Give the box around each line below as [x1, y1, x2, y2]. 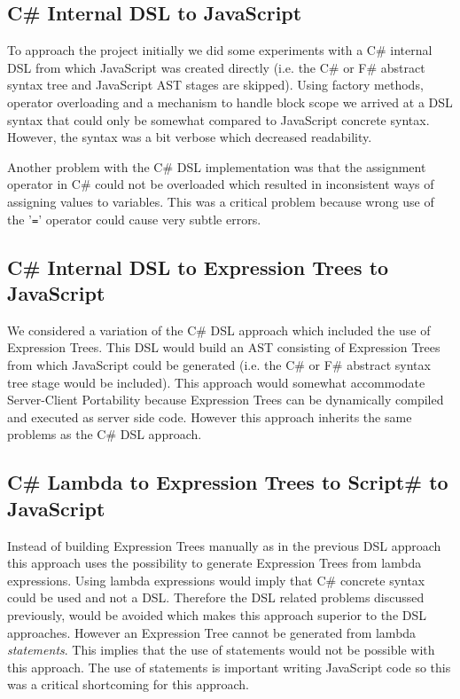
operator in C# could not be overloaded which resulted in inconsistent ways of [7, 175, 434, 193]
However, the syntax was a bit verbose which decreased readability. [7, 128, 372, 146]
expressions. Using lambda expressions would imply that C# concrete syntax [7, 570, 425, 589]
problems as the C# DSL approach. [7, 425, 202, 444]
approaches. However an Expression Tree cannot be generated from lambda [7, 623, 417, 641]
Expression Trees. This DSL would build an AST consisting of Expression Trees [7, 338, 441, 357]
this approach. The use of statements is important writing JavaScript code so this [7, 657, 451, 676]
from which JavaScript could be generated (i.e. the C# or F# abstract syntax [7, 355, 431, 373]
